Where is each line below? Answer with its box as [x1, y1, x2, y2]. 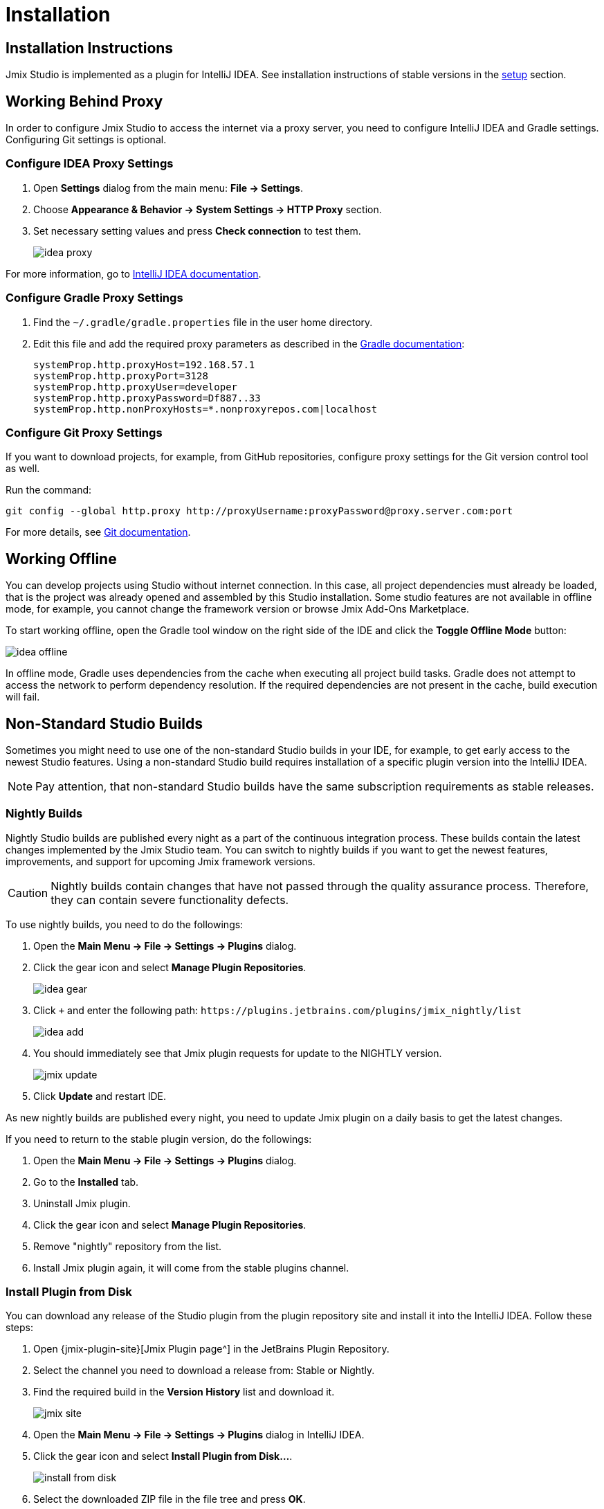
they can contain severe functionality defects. [51, 892, 289, 907]
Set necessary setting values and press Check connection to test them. [33, 224, 361, 237]
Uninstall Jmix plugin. [33, 1197, 131, 1209]
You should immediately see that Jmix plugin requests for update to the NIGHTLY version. [33, 1047, 442, 1059]
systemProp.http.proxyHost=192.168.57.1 [33, 359, 255, 370]
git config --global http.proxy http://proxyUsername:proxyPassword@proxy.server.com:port [6, 505, 513, 517]
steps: [6, 1321, 33, 1334]
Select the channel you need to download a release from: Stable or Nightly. [33, 1364, 375, 1377]
